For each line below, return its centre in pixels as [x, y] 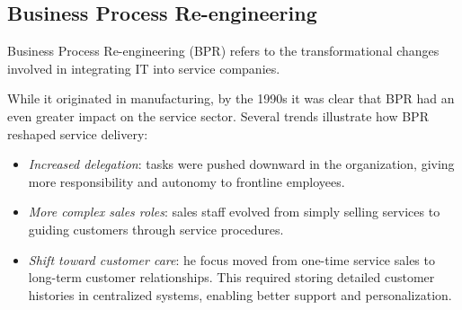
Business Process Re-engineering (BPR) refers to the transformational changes [223, 51]
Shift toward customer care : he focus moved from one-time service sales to [231, 259]
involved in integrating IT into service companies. [144, 68]
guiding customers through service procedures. [156, 229]
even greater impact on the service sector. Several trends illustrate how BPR [218, 115]
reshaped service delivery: [78, 133]
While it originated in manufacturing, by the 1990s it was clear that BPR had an [231, 98]
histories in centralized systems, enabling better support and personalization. [240, 294]
